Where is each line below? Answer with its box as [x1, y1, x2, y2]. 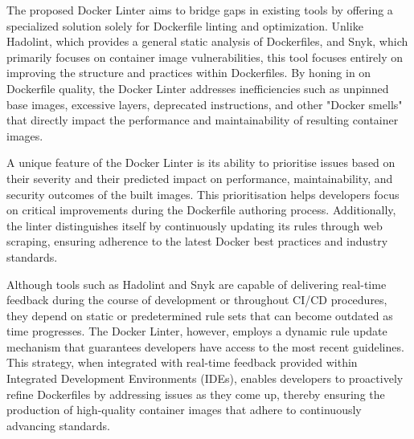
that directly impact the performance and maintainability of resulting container [6, 112, 399, 128]
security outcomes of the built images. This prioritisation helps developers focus [6, 185, 400, 202]
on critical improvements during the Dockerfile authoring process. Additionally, [6, 201, 396, 218]
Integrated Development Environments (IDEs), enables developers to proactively [6, 370, 404, 387]
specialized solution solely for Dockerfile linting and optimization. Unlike [6, 17, 363, 34]
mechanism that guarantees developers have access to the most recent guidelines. [6, 338, 404, 355]
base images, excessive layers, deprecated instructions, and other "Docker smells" [6, 96, 403, 112]
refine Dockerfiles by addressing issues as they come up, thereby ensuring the [6, 385, 385, 402]
